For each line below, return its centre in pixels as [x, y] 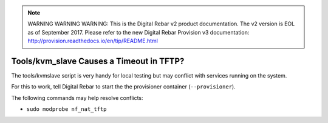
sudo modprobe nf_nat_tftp [67, 109]
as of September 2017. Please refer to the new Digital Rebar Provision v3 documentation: [138, 32]
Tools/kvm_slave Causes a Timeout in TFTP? [98, 61]
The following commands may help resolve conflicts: [77, 98]
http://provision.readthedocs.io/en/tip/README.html [93, 41]
